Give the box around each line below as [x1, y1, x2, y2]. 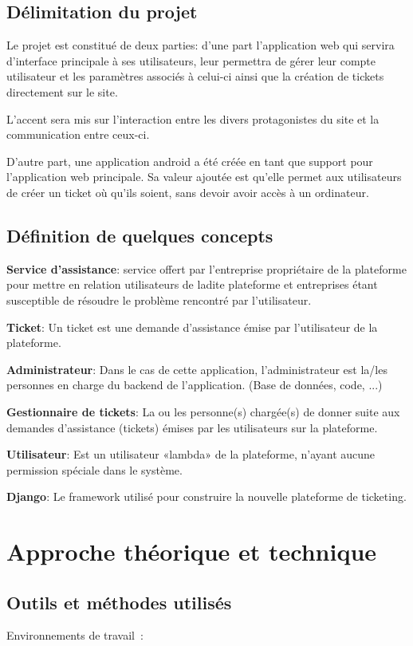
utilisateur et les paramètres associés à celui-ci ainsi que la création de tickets [6, 68, 384, 85]
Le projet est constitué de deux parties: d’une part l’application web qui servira [6, 37, 395, 53]
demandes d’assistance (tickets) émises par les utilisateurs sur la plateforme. [6, 419, 378, 435]
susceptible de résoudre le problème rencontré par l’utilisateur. [6, 291, 312, 308]
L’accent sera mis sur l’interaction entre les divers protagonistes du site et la [6, 110, 380, 127]
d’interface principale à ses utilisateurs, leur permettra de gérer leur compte [6, 52, 376, 69]
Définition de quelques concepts [6, 223, 273, 247]
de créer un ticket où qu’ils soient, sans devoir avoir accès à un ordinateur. [6, 183, 369, 200]
